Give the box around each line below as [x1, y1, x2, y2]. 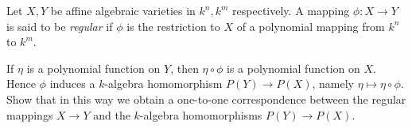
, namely [312, 75, 354, 92]
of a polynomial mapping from [236, 17, 385, 34]
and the [93, 106, 130, 123]
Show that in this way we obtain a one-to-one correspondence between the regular [6, 90, 406, 107]
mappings [6, 106, 53, 123]
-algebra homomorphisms [139, 106, 262, 123]
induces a [49, 75, 95, 92]
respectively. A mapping [232, 2, 350, 18]
